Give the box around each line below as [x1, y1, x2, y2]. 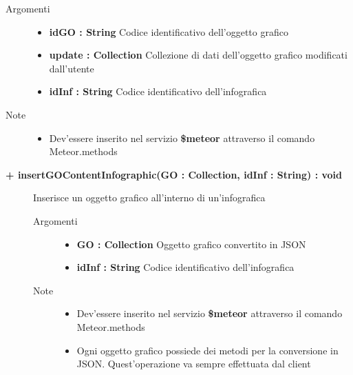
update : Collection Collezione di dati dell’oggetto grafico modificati [49, 48, 347, 62]
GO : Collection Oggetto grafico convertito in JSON [76, 236, 306, 251]
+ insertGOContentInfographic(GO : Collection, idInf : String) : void [6, 167, 343, 181]
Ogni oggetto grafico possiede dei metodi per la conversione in [76, 343, 339, 357]
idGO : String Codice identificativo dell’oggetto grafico [49, 24, 288, 39]
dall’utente [49, 61, 94, 75]
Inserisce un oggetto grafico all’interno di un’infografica [33, 190, 266, 205]
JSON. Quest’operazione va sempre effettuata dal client [76, 356, 311, 371]
